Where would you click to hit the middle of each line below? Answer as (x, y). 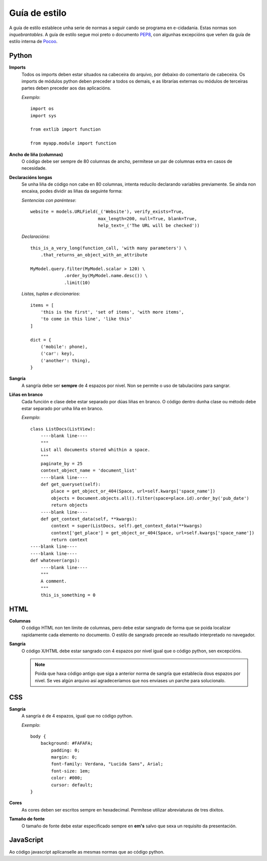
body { (38, 736)
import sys (44, 116)
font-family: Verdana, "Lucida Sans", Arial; (107, 764)
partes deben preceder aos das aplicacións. (66, 88)
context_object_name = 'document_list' (89, 471)
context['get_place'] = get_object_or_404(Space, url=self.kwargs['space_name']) (153, 533)
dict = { (41, 340)
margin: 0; (64, 757)
